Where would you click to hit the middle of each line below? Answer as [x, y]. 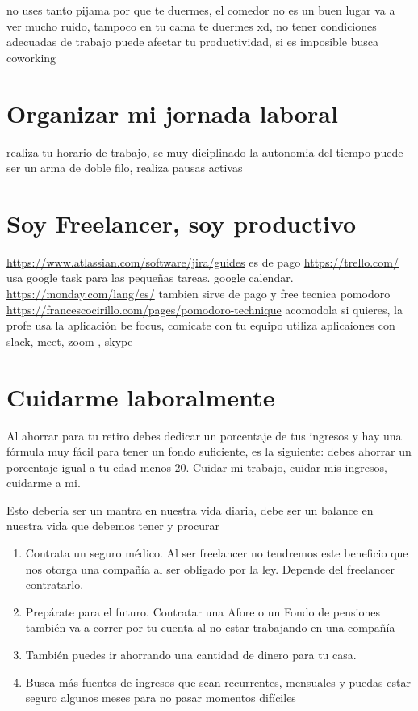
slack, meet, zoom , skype [70, 341]
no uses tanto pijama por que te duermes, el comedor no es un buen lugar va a [201, 10]
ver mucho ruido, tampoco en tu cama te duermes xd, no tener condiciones [192, 25]
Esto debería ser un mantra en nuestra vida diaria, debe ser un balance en [190, 509]
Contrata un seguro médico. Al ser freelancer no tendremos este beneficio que [217, 553]
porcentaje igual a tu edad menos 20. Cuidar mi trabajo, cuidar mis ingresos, [197, 467]
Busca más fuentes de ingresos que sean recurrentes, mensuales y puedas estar [218, 682]
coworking [31, 57]
